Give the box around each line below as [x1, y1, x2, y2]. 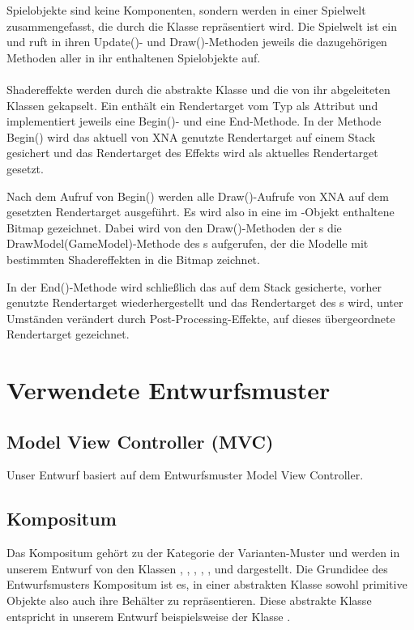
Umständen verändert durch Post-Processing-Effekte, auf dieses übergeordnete [6, 309, 395, 326]
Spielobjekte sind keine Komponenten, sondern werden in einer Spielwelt [6, 2, 366, 18]
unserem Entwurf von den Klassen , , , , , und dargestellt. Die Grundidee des [6, 560, 388, 577]
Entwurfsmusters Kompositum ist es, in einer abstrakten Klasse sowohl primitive [6, 576, 408, 593]
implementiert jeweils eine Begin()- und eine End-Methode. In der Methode [6, 113, 382, 130]
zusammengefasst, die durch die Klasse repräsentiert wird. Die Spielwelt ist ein [6, 17, 397, 34]
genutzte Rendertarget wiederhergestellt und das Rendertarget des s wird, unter [6, 294, 403, 311]
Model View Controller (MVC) [6, 428, 274, 453]
